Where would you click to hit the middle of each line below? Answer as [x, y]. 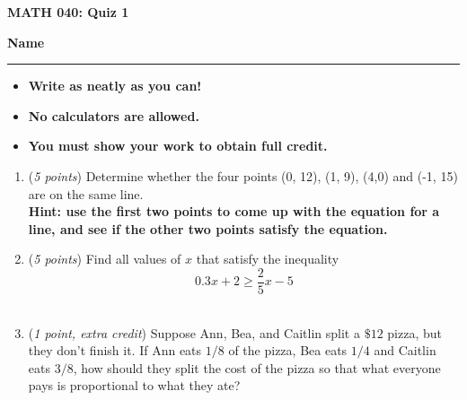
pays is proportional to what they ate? [134, 385]
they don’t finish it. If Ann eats [115, 350]
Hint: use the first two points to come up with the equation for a [234, 211]
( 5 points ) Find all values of [105, 259]
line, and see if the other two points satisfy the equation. [208, 228]
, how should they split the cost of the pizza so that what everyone [257, 367]
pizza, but [414, 332]
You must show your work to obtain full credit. [178, 146]
